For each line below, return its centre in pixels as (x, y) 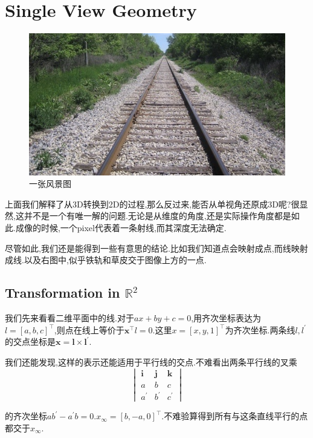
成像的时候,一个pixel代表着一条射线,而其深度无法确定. (121, 228)
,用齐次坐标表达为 (226, 318)
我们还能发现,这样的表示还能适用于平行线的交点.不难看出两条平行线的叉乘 (151, 361)
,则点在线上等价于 (89, 329)
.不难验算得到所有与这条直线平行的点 (235, 416)
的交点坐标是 (30, 342)
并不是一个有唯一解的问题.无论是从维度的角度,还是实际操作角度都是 (157, 216)
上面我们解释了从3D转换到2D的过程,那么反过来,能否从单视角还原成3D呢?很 (152, 204)
